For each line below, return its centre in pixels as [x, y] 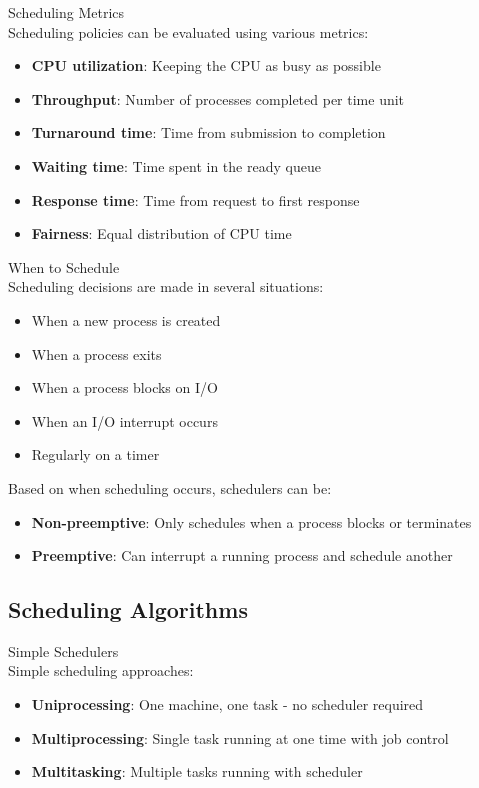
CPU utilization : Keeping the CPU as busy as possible [206, 65]
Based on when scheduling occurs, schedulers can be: [170, 487]
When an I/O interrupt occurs [124, 420]
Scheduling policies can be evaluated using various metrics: [188, 31]
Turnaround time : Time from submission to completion [208, 132]
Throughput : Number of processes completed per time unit [218, 98]
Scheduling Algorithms [128, 609]
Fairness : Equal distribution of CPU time [161, 233]
